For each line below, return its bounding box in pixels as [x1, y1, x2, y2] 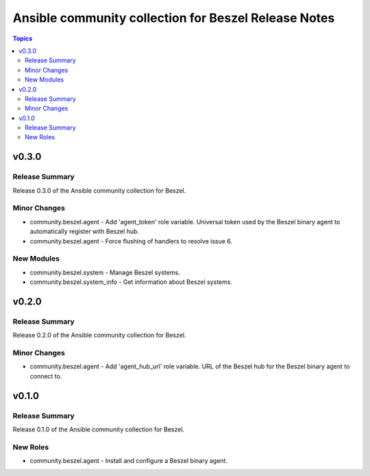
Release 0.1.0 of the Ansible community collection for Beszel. [12, 425, 185, 433]
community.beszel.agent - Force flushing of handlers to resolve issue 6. [29, 237, 233, 245]
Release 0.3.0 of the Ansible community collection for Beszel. [12, 186, 186, 195]
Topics [12, 34, 33, 43]
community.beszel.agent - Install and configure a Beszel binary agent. [29, 457, 227, 465]
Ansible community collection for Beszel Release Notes [12, 10, 335, 25]
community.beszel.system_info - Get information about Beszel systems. [29, 278, 233, 286]
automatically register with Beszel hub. [29, 227, 140, 236]
